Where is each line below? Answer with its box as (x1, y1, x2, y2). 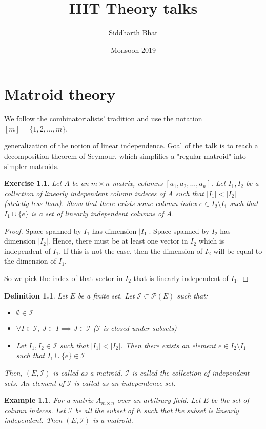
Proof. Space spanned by (4, 225, 81, 236)
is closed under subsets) (103, 323, 177, 333)
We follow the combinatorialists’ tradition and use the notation (4, 113, 202, 124)
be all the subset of (75, 404, 134, 415)
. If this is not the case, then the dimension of (59, 245, 203, 256)
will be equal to (213, 245, 262, 256)
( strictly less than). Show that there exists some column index (4, 198, 197, 209)
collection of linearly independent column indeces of (4, 188, 166, 198)
